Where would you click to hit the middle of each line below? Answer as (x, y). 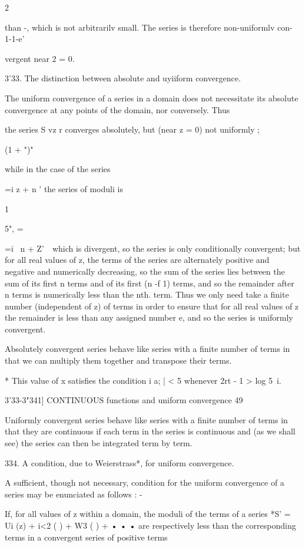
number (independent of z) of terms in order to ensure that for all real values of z (152, 306)
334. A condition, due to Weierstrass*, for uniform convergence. (120, 462)
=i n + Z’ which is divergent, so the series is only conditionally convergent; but (153, 248)
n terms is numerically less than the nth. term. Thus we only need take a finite (147, 294)
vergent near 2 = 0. (40, 58)
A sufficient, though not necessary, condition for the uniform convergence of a (145, 482)
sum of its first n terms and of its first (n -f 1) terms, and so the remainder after (150, 283)
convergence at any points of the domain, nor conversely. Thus (117, 109)
